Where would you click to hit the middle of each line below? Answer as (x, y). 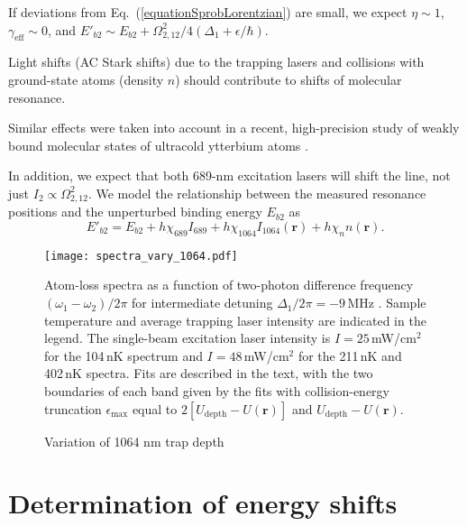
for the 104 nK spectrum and (124, 355)
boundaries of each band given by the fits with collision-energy (217, 391)
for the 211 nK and (350, 355)
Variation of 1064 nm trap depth (134, 441)
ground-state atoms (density (86, 79)
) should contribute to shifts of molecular (288, 79)
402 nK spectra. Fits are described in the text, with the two (209, 373)
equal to (155, 408)
